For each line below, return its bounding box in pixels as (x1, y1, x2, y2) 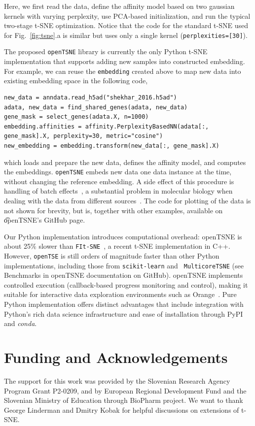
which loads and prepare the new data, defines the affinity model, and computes (4, 157, 246, 167)
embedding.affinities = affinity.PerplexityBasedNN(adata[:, (4, 123, 209, 130)
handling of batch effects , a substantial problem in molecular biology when (4, 186, 233, 196)
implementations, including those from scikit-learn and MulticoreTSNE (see (4, 260, 244, 270)
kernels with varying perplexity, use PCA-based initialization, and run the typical (4, 10, 251, 21)
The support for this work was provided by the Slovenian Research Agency (4, 375, 230, 386)
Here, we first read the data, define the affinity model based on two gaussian (4, 1, 235, 11)
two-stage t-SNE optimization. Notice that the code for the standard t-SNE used (4, 20, 248, 31)
